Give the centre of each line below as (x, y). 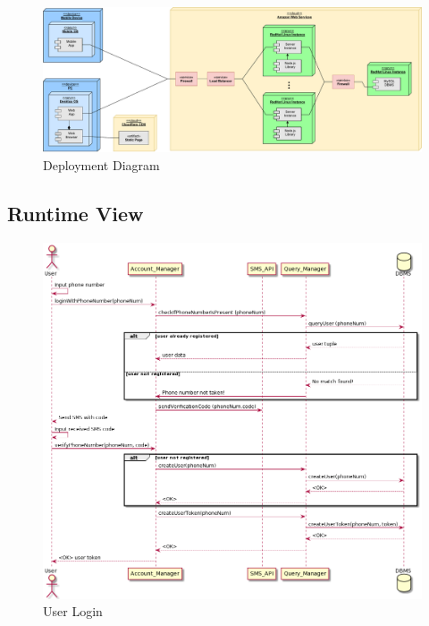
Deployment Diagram (101, 164)
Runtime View (76, 213)
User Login (73, 611)
